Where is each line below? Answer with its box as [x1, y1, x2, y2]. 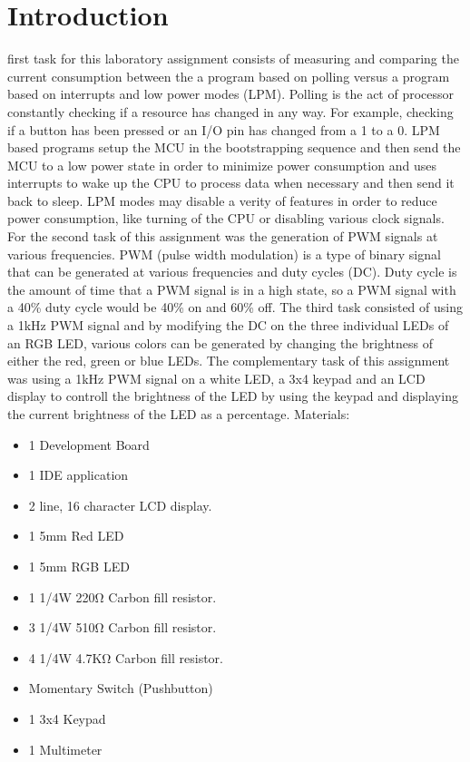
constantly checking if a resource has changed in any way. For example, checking [7, 102, 454, 121]
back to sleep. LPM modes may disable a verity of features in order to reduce [7, 190, 437, 210]
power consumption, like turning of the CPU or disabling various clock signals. [7, 209, 445, 228]
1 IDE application [28, 465, 129, 484]
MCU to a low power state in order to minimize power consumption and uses [7, 155, 436, 174]
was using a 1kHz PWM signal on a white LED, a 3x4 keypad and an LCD [7, 368, 426, 387]
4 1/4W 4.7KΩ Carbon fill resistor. [28, 648, 223, 667]
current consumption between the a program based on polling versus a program [7, 66, 450, 85]
